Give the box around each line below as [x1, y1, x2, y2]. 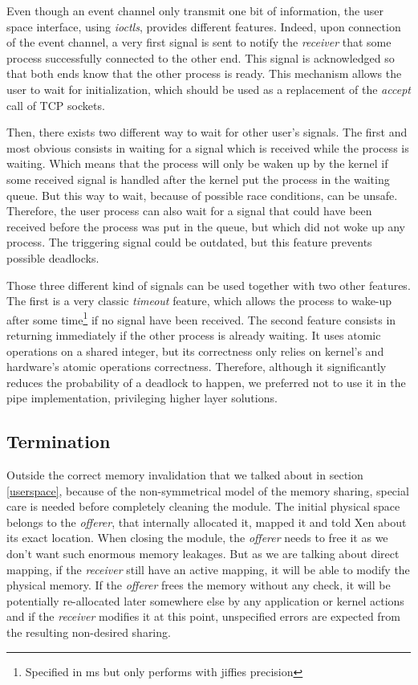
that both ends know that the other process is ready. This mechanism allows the [6, 65, 402, 82]
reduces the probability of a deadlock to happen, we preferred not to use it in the [6, 373, 406, 390]
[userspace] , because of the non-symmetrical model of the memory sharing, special [6, 482, 409, 499]
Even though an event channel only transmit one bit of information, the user [6, 2, 384, 18]
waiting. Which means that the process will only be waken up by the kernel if [6, 155, 388, 172]
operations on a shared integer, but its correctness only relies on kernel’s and [6, 342, 384, 359]
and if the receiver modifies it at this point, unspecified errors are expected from [6, 608, 400, 625]
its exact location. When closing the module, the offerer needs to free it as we [6, 529, 388, 546]
